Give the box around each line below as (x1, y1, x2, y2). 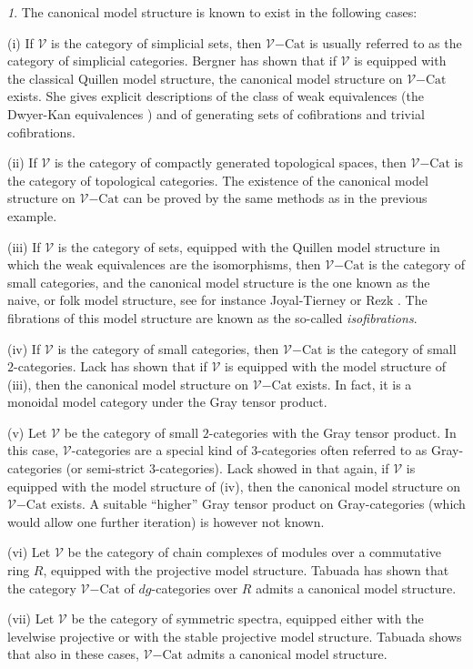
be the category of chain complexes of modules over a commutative (67, 542, 441, 562)
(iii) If (7, 237, 41, 256)
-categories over (151, 578, 238, 597)
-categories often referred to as (257, 441, 428, 460)
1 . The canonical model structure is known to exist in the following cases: (7, 3, 418, 21)
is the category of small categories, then (57, 339, 279, 358)
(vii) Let (7, 609, 55, 628)
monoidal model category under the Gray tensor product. (7, 392, 327, 411)
